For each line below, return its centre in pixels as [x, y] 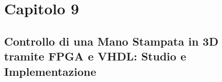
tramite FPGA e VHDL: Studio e [95, 56]
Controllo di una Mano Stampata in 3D [111, 41]
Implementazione [50, 71]
